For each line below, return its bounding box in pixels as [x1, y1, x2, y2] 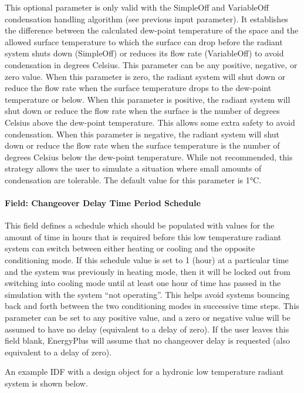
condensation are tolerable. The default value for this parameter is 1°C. [5, 173, 261, 186]
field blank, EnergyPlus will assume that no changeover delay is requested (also [5, 334, 290, 347]
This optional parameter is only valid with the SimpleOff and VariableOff [5, 1, 269, 13]
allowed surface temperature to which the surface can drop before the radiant [5, 35, 283, 48]
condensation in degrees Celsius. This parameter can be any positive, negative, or [5, 58, 298, 70]
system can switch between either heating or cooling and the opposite [5, 242, 255, 254]
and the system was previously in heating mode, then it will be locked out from [5, 265, 291, 277]
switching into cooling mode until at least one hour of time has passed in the [5, 277, 281, 289]
